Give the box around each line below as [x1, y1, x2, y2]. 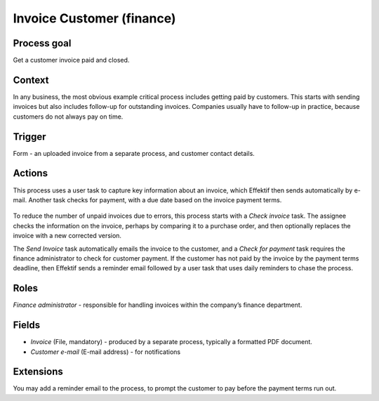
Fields [13, 320, 41, 331]
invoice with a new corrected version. [13, 232, 122, 240]
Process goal [13, 37, 72, 49]
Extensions [13, 366, 63, 378]
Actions [13, 167, 48, 179]
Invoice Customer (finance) [13, 11, 176, 26]
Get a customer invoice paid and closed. [13, 56, 130, 65]
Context [13, 74, 49, 86]
